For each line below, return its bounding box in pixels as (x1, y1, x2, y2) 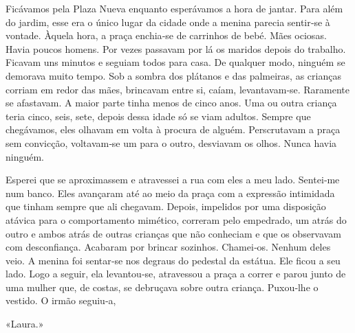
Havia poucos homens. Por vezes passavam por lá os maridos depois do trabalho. (6, 41, 346, 56)
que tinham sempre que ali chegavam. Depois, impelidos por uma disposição (6, 199, 326, 214)
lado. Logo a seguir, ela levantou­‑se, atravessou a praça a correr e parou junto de (6, 266, 346, 281)
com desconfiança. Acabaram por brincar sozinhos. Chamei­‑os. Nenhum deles (6, 240, 331, 254)
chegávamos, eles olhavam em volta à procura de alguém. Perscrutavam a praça (6, 122, 341, 137)
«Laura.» (6, 317, 44, 331)
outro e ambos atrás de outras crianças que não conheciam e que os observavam (6, 226, 341, 240)
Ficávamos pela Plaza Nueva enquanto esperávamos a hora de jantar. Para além (6, 1, 343, 15)
